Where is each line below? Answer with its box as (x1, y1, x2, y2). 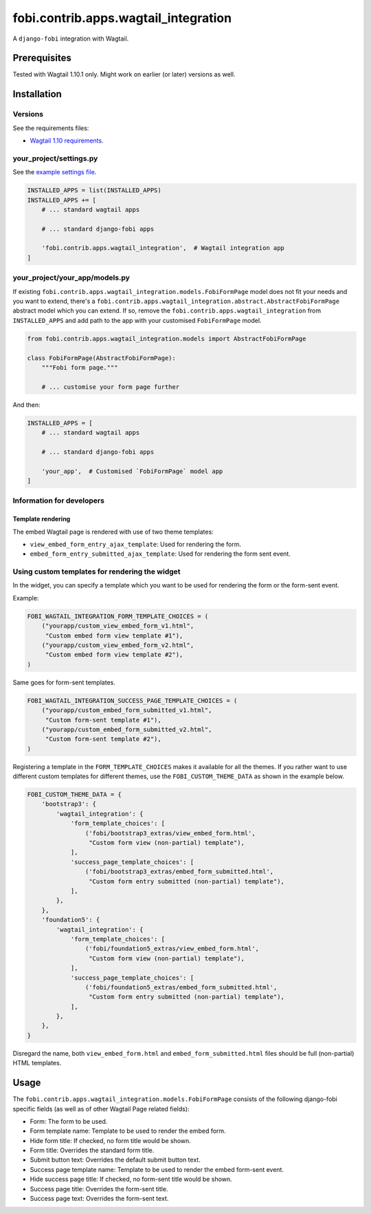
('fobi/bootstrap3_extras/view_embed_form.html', (85, 829, 256, 837)
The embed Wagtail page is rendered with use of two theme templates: (12, 527, 214, 536)
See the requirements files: (12, 124, 89, 132)
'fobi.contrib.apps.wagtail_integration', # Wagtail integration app (41, 244, 285, 252)
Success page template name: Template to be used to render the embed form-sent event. (30, 1165, 284, 1173)
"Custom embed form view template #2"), (45, 651, 183, 659)
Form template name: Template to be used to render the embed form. (30, 1127, 226, 1135)
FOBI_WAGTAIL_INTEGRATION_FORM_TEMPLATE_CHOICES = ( (27, 612, 209, 620)
